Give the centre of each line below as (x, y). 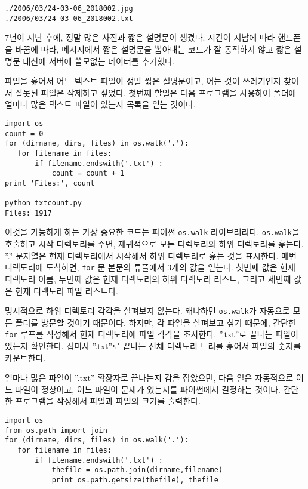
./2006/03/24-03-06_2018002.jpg (69, 8)
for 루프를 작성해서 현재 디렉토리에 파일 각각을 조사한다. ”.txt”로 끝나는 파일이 (152, 334)
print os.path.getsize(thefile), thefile (135, 480)
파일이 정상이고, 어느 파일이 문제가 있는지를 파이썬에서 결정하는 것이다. (148, 389)
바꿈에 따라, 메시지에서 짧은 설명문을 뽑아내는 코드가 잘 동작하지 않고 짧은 (153, 49)
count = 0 (24, 133)
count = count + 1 (88, 173)
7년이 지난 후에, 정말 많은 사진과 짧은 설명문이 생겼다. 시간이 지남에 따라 (140, 37)
